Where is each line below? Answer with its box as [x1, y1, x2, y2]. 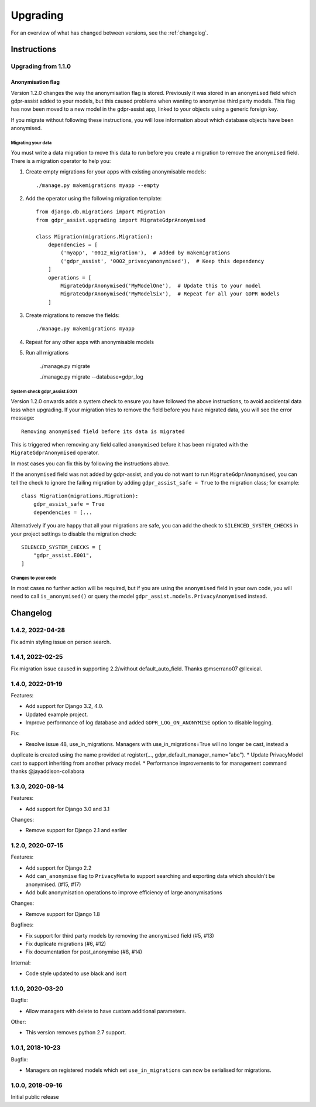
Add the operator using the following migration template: [25, 195, 162, 202]
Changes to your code [11, 575, 57, 581]
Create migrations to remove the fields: [25, 312, 120, 319]
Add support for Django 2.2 [25, 864, 92, 871]
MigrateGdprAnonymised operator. [11, 449, 99, 457]
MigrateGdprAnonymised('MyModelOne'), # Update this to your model [60, 282, 262, 289]
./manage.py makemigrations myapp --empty [36, 182, 160, 189]
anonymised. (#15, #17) [25, 881, 81, 888]
